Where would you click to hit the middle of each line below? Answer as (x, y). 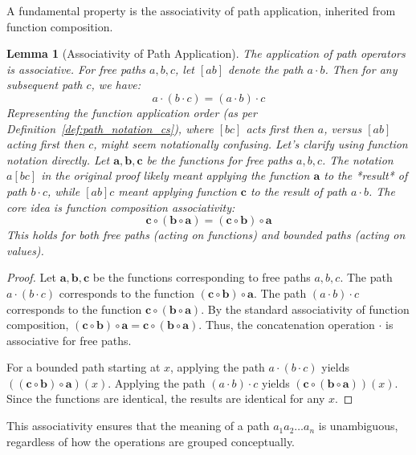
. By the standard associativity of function (305, 309)
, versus (343, 128)
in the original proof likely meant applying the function (175, 175)
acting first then (46, 144)
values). (25, 250)
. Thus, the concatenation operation (287, 325)
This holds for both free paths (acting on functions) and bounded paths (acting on (206, 235)
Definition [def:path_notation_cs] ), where (110, 128)
